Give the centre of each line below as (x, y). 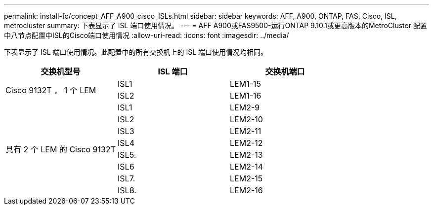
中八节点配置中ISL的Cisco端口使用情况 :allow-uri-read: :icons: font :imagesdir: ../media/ (147, 35)
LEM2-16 (246, 190)
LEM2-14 (247, 167)
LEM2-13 (246, 155)
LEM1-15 (246, 84)
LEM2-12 (246, 143)
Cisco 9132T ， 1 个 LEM (51, 90)
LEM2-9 (245, 107)
